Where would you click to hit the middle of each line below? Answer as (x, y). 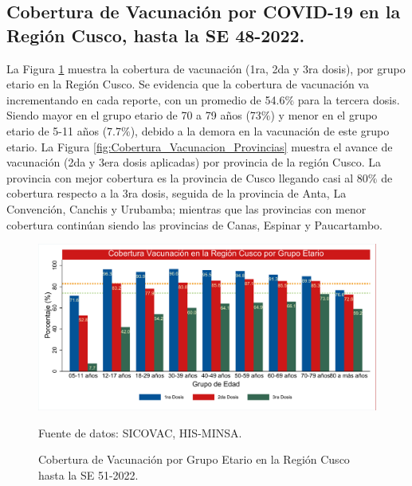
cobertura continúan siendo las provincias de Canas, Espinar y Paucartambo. (194, 224)
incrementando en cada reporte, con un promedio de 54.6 (146, 99)
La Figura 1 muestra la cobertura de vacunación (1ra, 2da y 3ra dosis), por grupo (206, 68)
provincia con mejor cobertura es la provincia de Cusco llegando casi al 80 (187, 177)
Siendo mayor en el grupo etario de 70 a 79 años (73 (134, 115)
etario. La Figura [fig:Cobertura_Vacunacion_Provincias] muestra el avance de (200, 146)
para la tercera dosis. (349, 99)
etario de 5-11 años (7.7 (64, 130)
